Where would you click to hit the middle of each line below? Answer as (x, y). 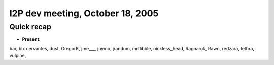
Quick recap (30, 27)
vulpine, (18, 56)
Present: (31, 39)
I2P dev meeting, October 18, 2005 (84, 13)
